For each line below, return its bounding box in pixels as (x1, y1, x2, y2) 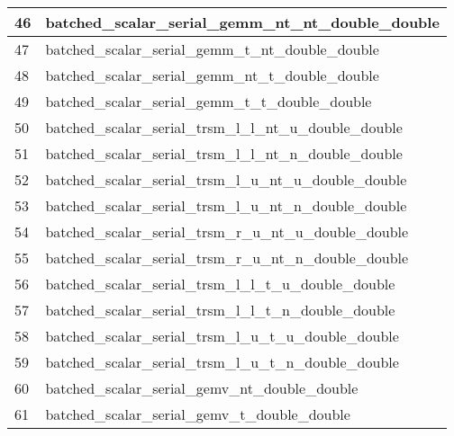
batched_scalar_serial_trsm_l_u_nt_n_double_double (45, 195, 407, 216)
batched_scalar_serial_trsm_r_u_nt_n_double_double (45, 247, 409, 268)
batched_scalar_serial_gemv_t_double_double (45, 404, 350, 424)
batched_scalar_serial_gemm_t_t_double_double (45, 91, 372, 111)
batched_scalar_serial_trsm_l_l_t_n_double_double (45, 299, 395, 320)
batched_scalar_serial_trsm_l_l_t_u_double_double (45, 273, 395, 294)
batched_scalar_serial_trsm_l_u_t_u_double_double (45, 325, 399, 346)
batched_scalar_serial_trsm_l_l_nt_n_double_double (45, 143, 403, 164)
